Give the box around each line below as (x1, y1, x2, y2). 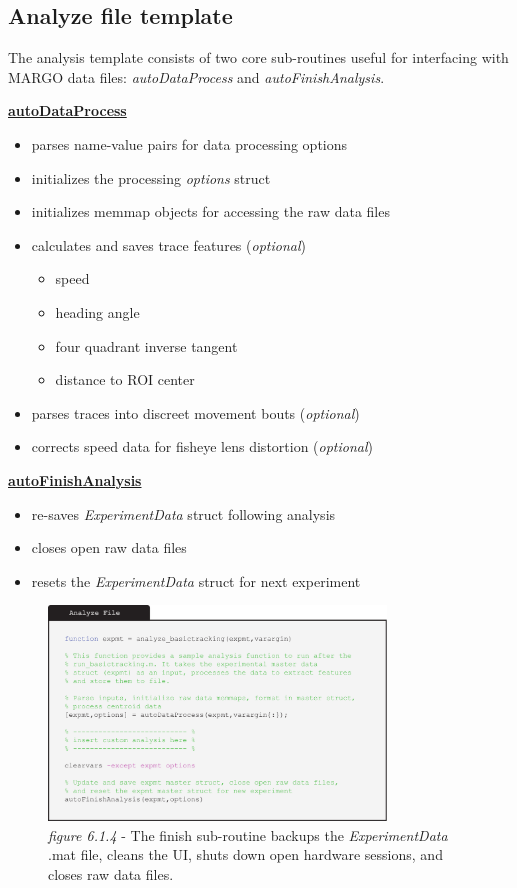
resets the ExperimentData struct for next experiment (31, 570, 361, 591)
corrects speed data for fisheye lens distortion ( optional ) (31, 436, 374, 457)
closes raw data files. (48, 863, 174, 884)
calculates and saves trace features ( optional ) (31, 234, 306, 255)
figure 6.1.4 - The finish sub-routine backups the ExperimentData (48, 824, 448, 845)
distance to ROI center (55, 369, 195, 390)
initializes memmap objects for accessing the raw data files (31, 201, 390, 222)
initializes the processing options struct (31, 167, 271, 188)
